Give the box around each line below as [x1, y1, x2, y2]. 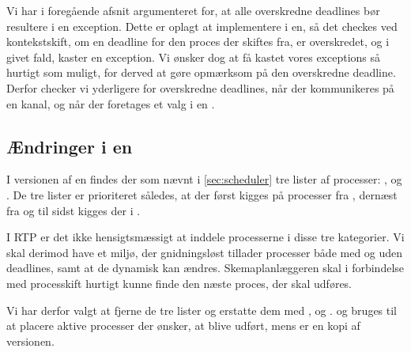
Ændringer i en [6, 134, 133, 158]
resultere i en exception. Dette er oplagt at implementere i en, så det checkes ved [6, 17, 398, 34]
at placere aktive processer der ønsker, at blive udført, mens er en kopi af [6, 317, 360, 334]
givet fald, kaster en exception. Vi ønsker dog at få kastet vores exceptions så [6, 48, 381, 65]
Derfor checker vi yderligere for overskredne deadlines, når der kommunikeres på [6, 79, 394, 96]
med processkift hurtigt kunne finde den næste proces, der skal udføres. [6, 274, 353, 291]
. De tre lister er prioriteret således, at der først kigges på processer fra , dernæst [6, 186, 398, 202]
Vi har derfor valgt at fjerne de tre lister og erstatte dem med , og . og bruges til [6, 301, 398, 318]
